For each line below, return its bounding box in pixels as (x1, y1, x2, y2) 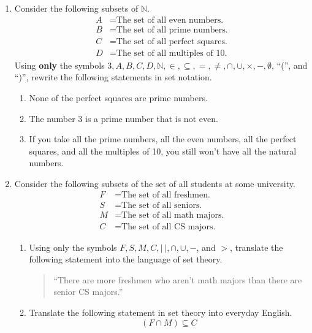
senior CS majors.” (53, 285, 123, 298)
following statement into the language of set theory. (29, 253, 223, 266)
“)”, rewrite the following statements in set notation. (14, 71, 212, 83)
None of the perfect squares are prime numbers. (29, 91, 208, 104)
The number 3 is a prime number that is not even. (29, 112, 218, 124)
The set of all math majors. (121, 210, 224, 220)
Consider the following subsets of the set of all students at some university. (14, 177, 295, 189)
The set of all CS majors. (121, 222, 216, 231)
